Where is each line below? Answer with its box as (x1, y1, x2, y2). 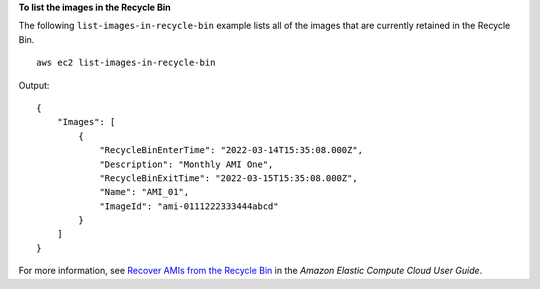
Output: (18, 79, 50, 91)
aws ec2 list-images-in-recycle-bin (36, 57, 216, 69)
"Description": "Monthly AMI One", (99, 158, 274, 170)
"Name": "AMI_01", (99, 186, 190, 198)
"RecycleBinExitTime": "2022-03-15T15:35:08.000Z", (99, 172, 359, 184)
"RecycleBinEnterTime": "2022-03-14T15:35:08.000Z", (99, 145, 364, 156)
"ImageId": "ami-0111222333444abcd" (99, 200, 279, 212)
